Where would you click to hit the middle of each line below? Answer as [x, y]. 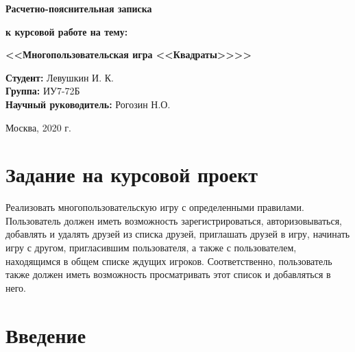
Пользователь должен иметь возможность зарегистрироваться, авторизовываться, [174, 220]
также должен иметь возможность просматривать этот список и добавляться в [168, 274]
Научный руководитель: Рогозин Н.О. [88, 104]
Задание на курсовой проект [132, 174]
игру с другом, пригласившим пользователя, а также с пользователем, [151, 248]
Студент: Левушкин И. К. [60, 77]
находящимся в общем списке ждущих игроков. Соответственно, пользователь [169, 261]
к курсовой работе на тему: [67, 31]
